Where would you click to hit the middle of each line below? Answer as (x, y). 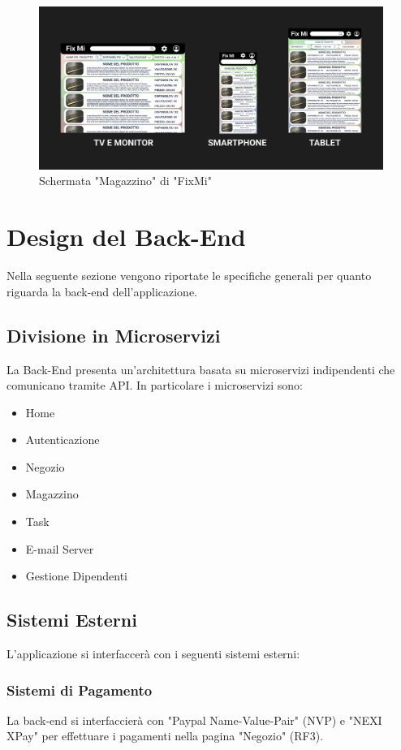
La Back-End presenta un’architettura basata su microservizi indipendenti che (201, 369)
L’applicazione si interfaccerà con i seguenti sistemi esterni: (153, 654)
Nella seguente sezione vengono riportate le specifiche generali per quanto (189, 276)
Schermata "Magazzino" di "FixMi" (125, 181)
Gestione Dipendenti (77, 576)
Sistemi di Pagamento (80, 690)
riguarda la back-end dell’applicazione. (102, 291)
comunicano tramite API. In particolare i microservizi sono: (155, 385)
